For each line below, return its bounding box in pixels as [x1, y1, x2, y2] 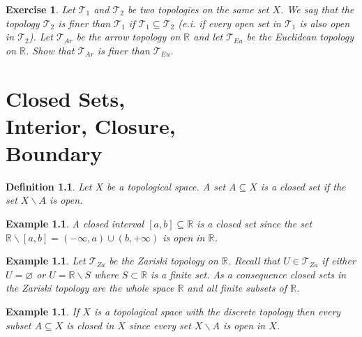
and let [193, 29, 223, 44]
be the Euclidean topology [246, 29, 354, 44]
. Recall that [227, 253, 280, 268]
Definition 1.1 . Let [6, 179, 92, 193]
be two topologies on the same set [127, 2, 269, 16]
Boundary [6, 138, 103, 167]
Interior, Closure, [6, 111, 176, 140]
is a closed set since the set [197, 216, 312, 231]
